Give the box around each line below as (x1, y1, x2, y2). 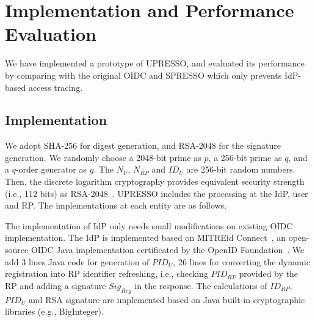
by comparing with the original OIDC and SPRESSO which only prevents (5, 68, 282, 81)
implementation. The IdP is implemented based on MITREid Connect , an (5, 231, 286, 244)
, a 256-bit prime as (208, 151, 282, 163)
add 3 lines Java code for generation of (5, 255, 150, 268)
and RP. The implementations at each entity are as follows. (5, 199, 227, 212)
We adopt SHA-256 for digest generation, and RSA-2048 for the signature (5, 139, 281, 152)
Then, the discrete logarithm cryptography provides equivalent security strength (5, 175, 305, 188)
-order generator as (15, 163, 87, 176)
